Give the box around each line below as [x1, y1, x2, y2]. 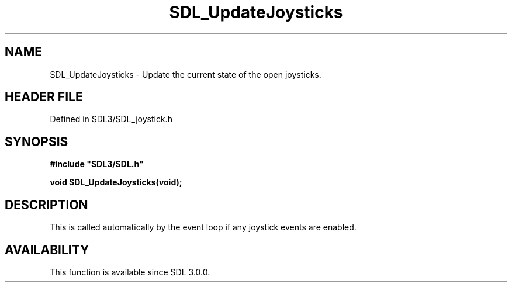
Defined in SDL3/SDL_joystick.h [50, 114, 172, 125]
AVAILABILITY [5, 242, 89, 257]
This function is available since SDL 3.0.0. [50, 267, 210, 277]
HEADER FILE [5, 89, 83, 105]
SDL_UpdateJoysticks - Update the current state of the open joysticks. [50, 69, 321, 79]
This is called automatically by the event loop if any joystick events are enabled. [50, 222, 357, 233]
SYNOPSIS [5, 134, 68, 149]
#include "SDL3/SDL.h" [50, 159, 144, 170]
